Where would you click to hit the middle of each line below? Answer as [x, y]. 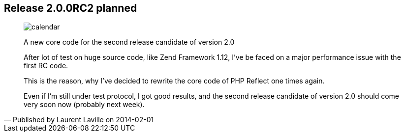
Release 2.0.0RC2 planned [71, 8]
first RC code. [46, 66]
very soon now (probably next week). [84, 105]
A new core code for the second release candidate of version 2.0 [129, 42]
